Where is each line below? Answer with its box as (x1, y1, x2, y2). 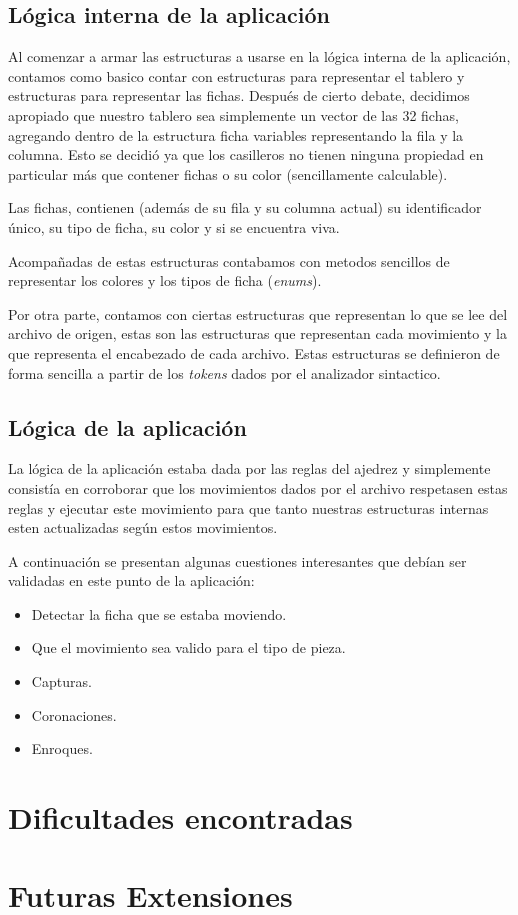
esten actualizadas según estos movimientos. (8, 517, 278, 538)
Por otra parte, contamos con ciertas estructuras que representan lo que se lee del (8, 303, 508, 324)
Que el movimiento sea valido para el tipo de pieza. (31, 637, 346, 658)
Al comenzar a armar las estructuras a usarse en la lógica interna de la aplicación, (8, 46, 511, 67)
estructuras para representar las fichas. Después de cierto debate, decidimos (8, 85, 470, 106)
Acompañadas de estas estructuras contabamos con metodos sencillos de (8, 250, 450, 271)
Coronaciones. (31, 704, 117, 725)
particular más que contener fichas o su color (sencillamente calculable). (8, 163, 448, 184)
